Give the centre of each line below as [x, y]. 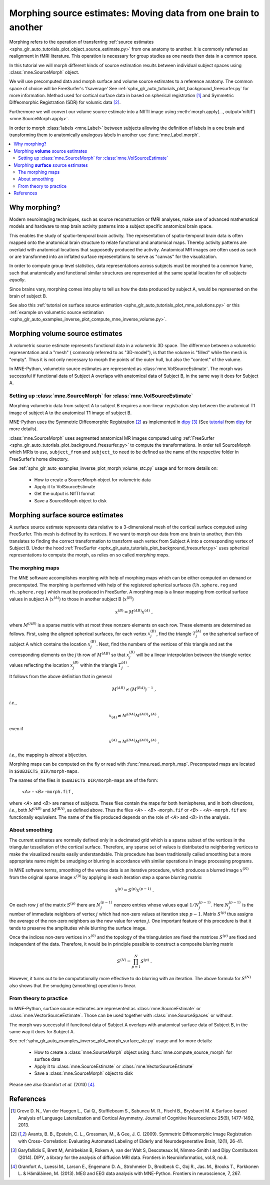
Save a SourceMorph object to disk [70, 500]
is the [248, 905]
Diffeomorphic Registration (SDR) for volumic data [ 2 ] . [65, 102]
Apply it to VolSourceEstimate [65, 487]
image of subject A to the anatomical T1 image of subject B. [70, 413]
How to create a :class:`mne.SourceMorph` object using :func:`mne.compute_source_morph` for [133, 1052]
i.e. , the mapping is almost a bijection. [48, 755]
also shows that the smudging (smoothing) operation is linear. [73, 985]
